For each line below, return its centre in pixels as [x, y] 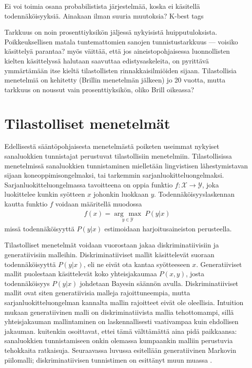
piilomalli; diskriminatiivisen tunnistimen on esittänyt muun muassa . [108, 359]
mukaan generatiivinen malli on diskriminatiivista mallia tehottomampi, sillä [119, 312]
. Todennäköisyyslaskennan [194, 194]
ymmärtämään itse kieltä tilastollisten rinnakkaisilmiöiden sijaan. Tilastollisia [121, 70]
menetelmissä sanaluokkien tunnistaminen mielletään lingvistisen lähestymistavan [126, 165]
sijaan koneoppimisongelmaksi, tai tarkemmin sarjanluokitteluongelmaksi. [114, 175]
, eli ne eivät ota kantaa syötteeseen [137, 264]
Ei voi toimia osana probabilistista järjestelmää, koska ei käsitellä [102, 6]
